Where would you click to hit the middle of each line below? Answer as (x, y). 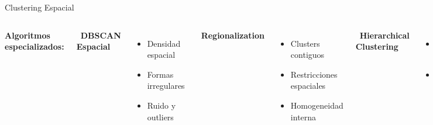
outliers (160, 117)
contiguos (307, 55)
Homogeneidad (317, 105)
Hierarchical (384, 35)
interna (303, 117)
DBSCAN (101, 35)
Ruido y (161, 105)
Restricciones (314, 74)
